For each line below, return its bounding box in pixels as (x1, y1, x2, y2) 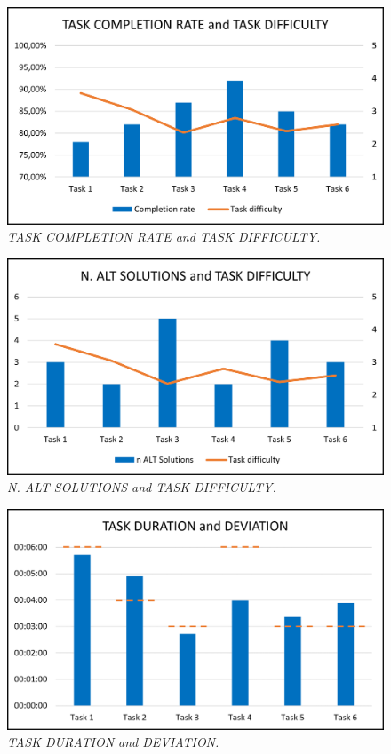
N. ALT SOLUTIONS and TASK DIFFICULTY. (7, 478, 276, 496)
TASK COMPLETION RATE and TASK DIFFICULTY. (7, 227, 321, 246)
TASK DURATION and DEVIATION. (7, 733, 219, 751)
